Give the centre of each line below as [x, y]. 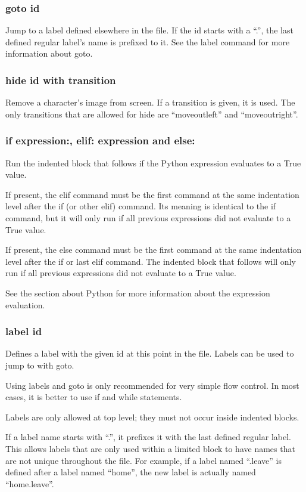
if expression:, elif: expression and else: [100, 140]
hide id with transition [61, 80]
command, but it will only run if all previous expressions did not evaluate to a [148, 218]
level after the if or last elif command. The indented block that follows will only [151, 261]
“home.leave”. [30, 483]
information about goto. [49, 53]
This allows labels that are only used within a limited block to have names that [150, 448]
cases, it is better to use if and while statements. [94, 397]
